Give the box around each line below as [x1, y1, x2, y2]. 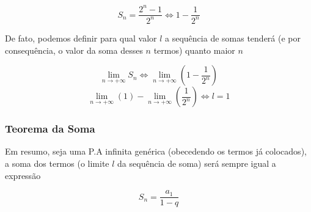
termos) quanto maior [153, 43, 235, 56]
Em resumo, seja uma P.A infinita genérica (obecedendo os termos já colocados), [5, 145, 307, 158]
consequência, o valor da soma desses [5, 43, 143, 56]
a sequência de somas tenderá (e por [165, 31, 301, 44]
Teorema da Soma [5, 121, 95, 136]
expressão [5, 169, 41, 181]
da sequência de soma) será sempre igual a [117, 156, 276, 169]
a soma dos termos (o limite [5, 156, 109, 169]
